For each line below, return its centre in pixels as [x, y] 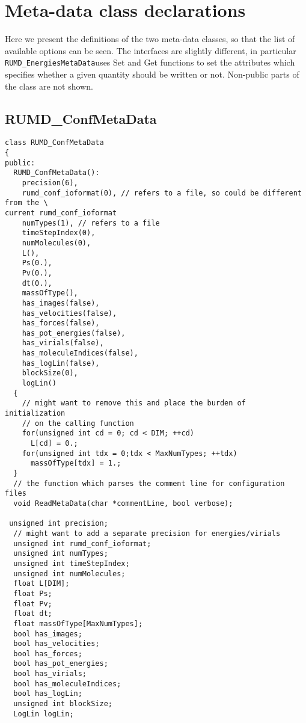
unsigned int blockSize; [63, 704]
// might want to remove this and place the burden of [134, 403]
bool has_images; [48, 634]
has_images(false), [61, 303]
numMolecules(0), [57, 243]
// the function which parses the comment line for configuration [149, 483]
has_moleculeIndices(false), [80, 353]
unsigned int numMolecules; [69, 574]
